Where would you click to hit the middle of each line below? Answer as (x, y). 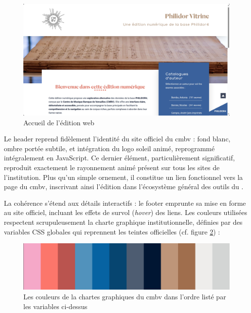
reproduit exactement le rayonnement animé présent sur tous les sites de (112, 167)
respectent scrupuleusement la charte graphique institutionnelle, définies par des (123, 222)
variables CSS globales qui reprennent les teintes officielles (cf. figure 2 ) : (112, 231)
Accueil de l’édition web (59, 122)
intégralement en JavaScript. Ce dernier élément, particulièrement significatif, (119, 158)
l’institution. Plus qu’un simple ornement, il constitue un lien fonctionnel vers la (124, 177)
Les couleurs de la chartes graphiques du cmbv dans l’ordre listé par (125, 296)
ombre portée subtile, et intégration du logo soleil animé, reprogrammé (109, 148)
